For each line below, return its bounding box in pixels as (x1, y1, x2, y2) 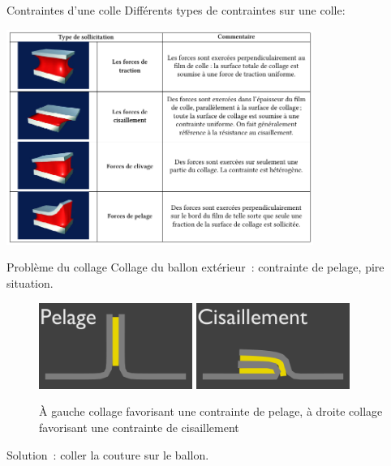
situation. (6, 275, 54, 291)
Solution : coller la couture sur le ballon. (6, 446, 209, 463)
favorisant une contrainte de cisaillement (39, 419, 239, 436)
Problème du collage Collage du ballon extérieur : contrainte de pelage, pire (6, 259, 385, 276)
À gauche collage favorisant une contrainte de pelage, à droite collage (39, 403, 383, 420)
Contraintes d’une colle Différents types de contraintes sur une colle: (6, 2, 346, 18)
